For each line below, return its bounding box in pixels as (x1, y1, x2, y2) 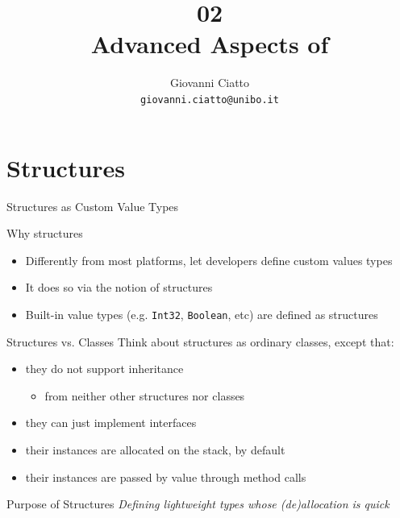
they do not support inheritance (25, 360, 184, 377)
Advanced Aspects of (90, 27, 329, 60)
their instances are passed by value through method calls (25, 468, 306, 485)
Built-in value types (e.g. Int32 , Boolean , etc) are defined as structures (25, 305, 378, 322)
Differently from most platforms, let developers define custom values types (25, 251, 393, 268)
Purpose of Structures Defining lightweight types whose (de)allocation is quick (6, 495, 390, 512)
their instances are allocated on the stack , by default (25, 441, 285, 458)
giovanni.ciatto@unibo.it (140, 93, 279, 106)
